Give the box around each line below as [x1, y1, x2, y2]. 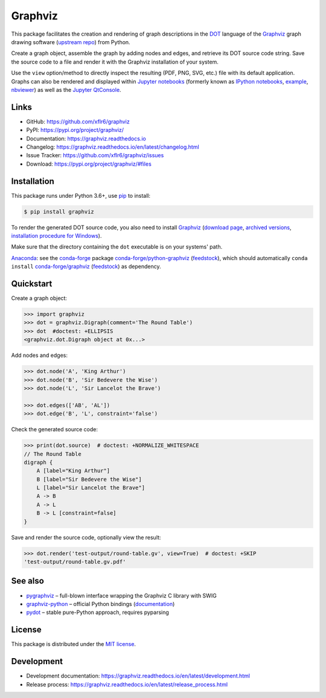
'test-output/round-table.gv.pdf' [24, 558, 126, 566]
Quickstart [11, 279, 53, 289]
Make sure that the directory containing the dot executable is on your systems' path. [11, 243, 223, 250]
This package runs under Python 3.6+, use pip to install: [11, 192, 151, 199]
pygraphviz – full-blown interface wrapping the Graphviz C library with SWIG [26, 592, 217, 599]
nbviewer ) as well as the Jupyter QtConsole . [11, 86, 121, 93]
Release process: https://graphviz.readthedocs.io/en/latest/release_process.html [26, 680, 228, 688]
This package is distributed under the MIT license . [11, 641, 136, 648]
